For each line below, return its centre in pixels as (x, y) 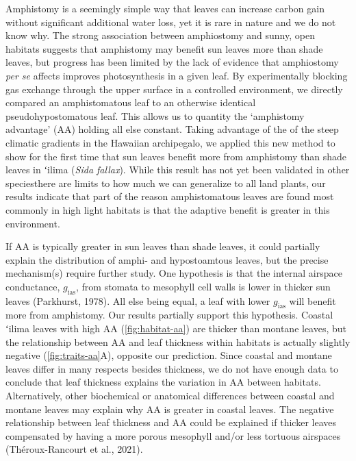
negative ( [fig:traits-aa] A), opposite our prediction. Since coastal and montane (169, 355)
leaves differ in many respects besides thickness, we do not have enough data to (172, 368)
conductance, (33, 286)
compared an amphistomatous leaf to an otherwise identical (131, 102)
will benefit (313, 300)
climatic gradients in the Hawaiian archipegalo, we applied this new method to (170, 142)
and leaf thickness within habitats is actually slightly (240, 341)
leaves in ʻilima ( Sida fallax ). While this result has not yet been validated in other (178, 170)
